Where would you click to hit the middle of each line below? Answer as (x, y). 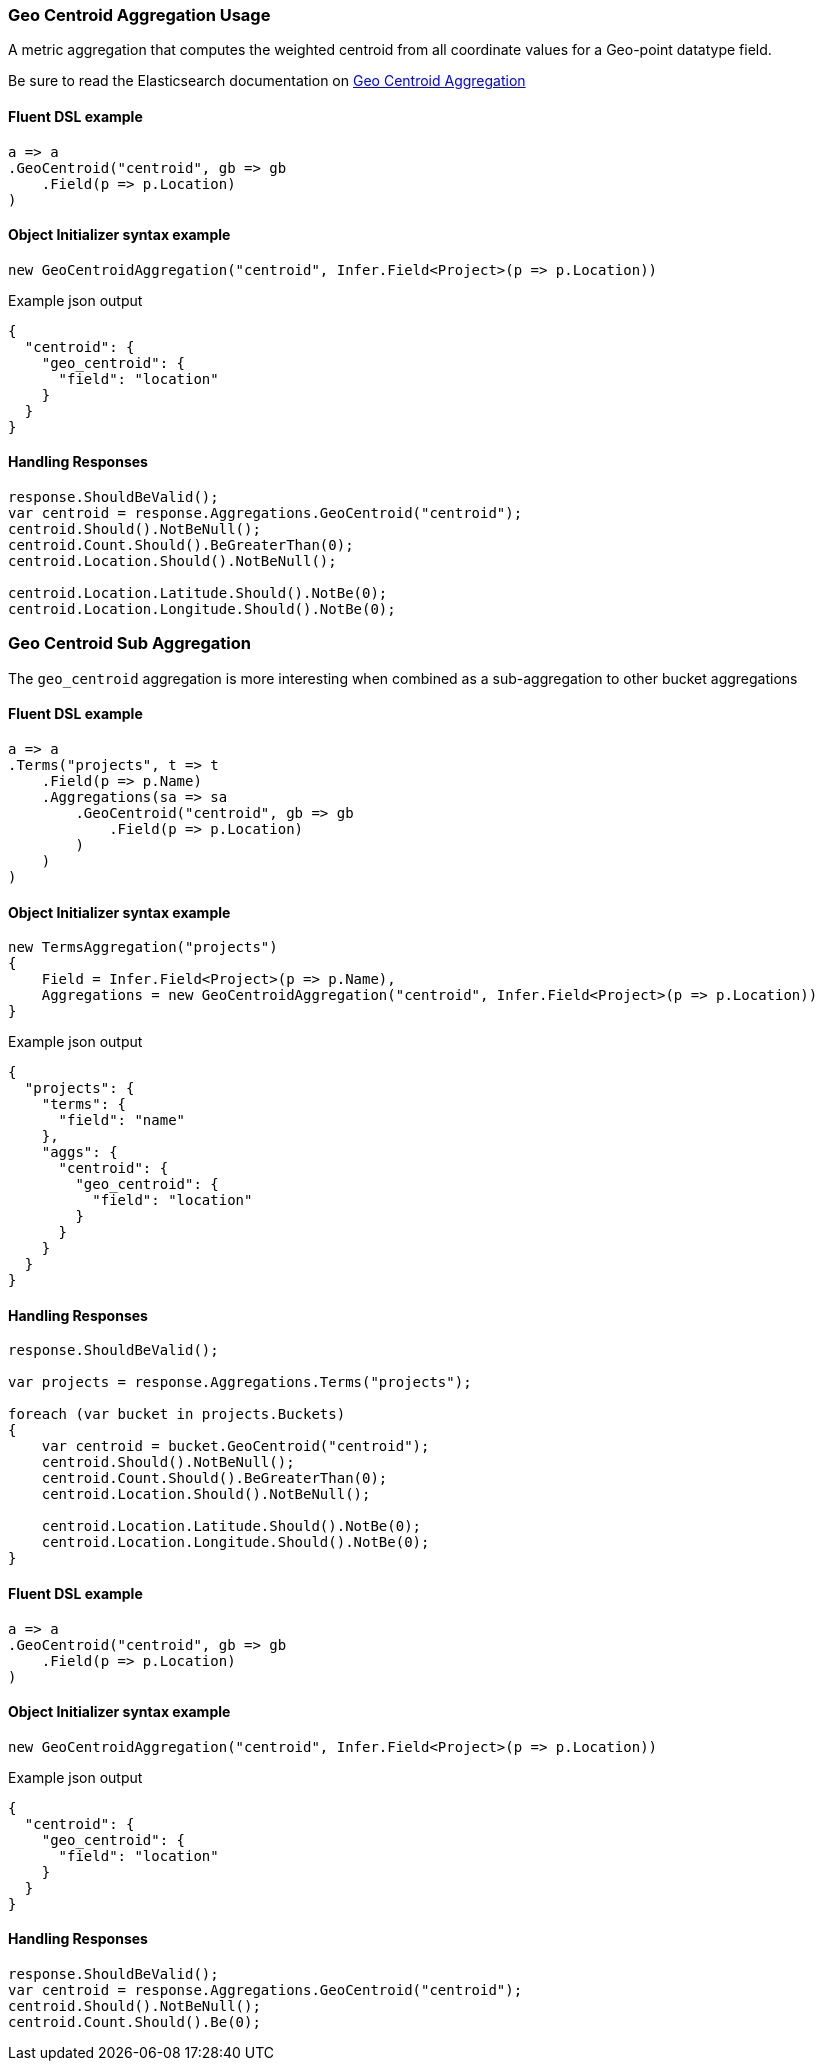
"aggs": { (79, 1152)
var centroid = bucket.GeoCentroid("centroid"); (235, 1446)
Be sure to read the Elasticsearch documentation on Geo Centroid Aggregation (267, 81)
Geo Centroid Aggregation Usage (139, 15)
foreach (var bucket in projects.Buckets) (177, 1414)
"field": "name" (122, 1120)
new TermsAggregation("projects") (143, 947)
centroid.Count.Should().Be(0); (134, 2022)
